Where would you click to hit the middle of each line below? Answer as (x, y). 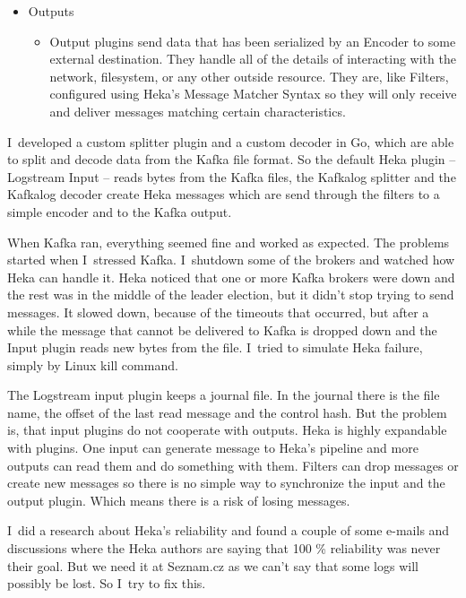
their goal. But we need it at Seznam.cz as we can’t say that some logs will (213, 565)
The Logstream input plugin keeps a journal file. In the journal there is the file (224, 395)
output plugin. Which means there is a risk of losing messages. (179, 500)
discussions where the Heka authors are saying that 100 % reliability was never (224, 548)
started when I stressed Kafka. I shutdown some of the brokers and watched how (231, 260)
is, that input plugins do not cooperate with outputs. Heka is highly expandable (227, 430)
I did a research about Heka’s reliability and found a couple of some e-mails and (229, 530)
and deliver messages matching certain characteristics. (198, 111)
